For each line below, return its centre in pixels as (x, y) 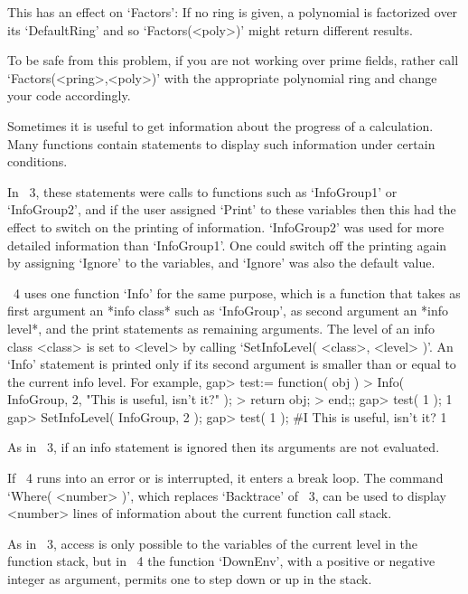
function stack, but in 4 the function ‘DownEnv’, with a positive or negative (221, 561)
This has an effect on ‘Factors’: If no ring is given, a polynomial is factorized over (233, 12)
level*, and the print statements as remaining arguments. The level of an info (221, 328)
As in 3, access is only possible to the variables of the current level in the (213, 543)
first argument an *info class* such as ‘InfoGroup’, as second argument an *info (228, 311)
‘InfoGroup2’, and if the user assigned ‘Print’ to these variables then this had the (232, 209)
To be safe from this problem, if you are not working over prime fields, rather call (233, 60)
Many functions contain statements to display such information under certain (221, 143)
